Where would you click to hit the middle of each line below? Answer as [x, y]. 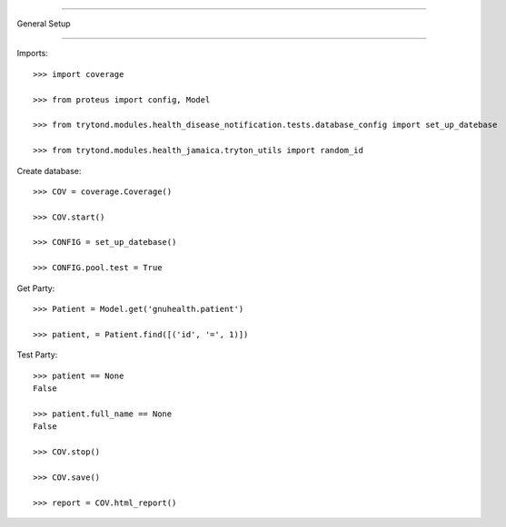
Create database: [49, 171]
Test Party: [37, 355]
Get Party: [36, 288]
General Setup [44, 24]
